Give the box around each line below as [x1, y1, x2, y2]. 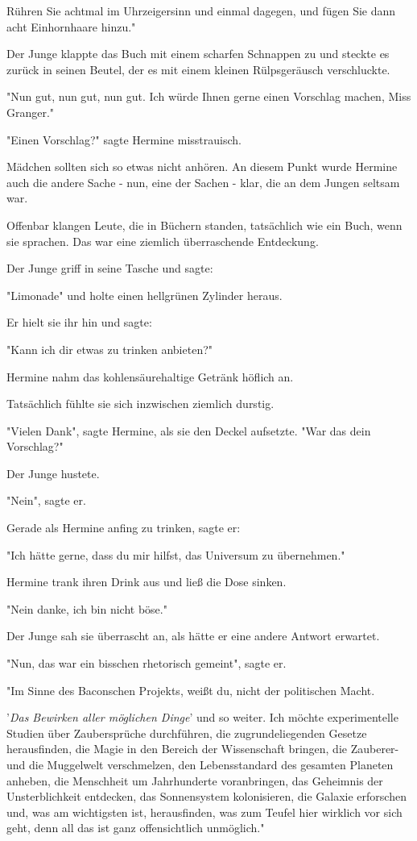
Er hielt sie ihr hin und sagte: [6, 314, 152, 331]
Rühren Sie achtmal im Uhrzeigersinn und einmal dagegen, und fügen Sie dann [6, 2, 396, 19]
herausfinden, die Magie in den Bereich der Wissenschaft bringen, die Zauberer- [6, 740, 399, 757]
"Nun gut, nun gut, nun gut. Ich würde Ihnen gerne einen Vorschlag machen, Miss [6, 88, 411, 105]
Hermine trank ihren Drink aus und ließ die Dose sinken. [6, 573, 287, 590]
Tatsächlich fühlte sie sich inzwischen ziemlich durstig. [6, 395, 275, 412]
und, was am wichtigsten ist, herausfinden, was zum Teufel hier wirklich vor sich [6, 803, 403, 820]
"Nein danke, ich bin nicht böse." [6, 600, 167, 617]
